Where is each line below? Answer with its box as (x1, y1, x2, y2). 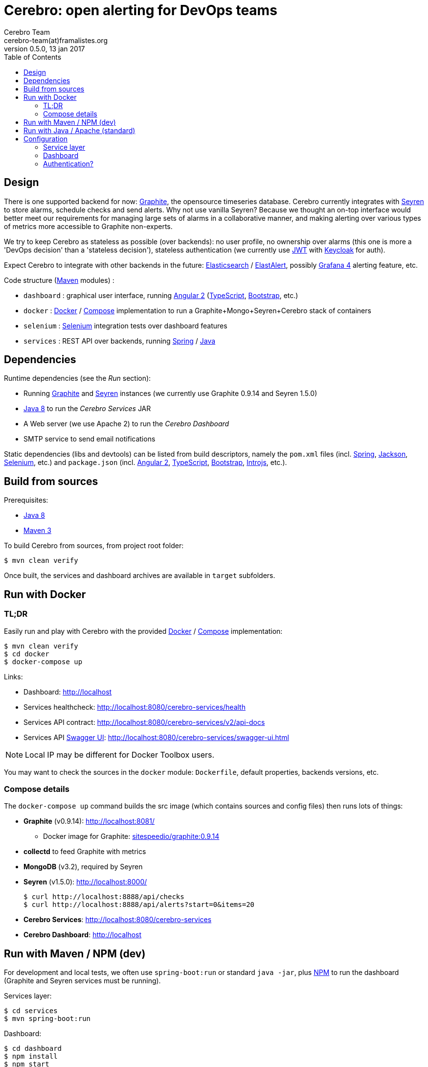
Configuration (23, 134, 68, 143)
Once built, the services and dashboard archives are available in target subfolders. (4, 571, 275, 580)
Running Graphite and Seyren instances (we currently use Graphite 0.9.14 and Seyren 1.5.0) (23, 389, 317, 398)
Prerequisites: (4, 496, 48, 505)
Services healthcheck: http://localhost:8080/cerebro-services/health (23, 702, 246, 711)
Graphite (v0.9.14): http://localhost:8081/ (23, 817, 155, 826)
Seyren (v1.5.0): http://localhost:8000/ (23, 878, 147, 886)
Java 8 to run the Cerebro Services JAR (23, 404, 151, 413)
